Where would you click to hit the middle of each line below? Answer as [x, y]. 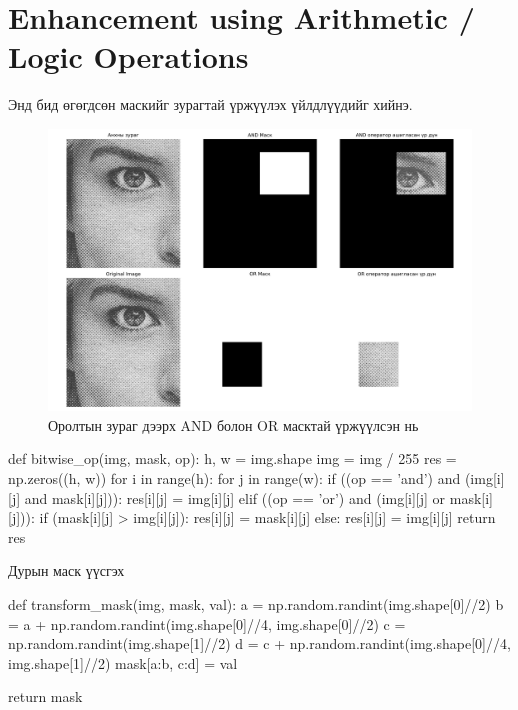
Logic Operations [128, 56]
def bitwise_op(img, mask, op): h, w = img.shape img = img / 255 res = [232, 458]
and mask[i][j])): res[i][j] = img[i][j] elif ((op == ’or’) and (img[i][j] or [235, 497]
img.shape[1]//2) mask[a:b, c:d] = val [123, 662]
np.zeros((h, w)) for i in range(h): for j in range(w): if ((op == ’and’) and [234, 478]
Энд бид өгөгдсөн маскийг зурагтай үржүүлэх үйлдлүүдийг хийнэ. [210, 104]
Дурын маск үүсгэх [66, 570]
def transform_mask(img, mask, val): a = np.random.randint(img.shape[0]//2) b [256, 604]
